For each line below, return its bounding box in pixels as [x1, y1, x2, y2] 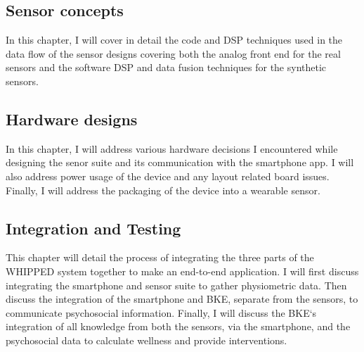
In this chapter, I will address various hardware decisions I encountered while [6, 141, 338, 156]
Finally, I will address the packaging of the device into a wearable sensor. [6, 182, 320, 197]
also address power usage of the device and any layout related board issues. [6, 168, 330, 183]
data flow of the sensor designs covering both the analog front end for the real [6, 46, 341, 61]
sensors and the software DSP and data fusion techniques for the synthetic [6, 60, 327, 75]
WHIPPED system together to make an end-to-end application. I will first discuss [6, 263, 359, 278]
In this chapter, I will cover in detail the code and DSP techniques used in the [6, 32, 343, 47]
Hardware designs [6, 108, 138, 130]
